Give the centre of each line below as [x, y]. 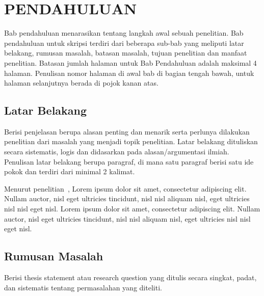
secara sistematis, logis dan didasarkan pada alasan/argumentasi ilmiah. [117, 152]
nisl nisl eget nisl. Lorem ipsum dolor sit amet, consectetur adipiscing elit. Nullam [132, 209]
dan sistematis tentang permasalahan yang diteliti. [83, 287]
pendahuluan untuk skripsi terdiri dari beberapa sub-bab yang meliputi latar [124, 43]
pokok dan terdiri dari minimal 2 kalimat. [70, 171]
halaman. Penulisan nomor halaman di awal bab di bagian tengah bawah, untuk [129, 73]
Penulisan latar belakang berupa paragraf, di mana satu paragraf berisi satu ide [129, 161]
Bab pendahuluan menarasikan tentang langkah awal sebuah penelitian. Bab [124, 33]
